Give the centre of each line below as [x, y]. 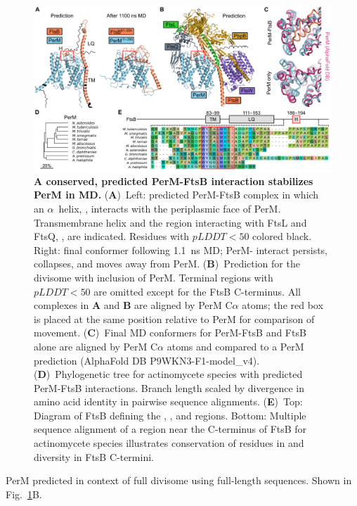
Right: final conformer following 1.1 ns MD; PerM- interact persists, [181, 249]
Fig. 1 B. [24, 494]
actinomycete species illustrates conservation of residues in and [169, 443]
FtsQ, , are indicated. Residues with [112, 236]
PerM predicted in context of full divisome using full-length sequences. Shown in [179, 480]
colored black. [282, 236]
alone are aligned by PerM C [96, 346]
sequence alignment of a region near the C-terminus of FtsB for [170, 429]
